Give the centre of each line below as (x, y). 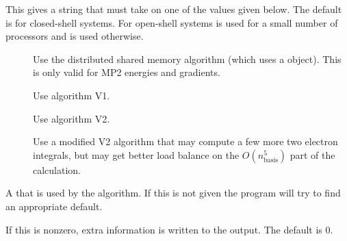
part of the (312, 154)
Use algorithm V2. (72, 118)
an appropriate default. (54, 206)
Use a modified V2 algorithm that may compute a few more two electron (185, 141)
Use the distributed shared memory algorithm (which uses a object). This (187, 59)
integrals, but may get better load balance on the (136, 154)
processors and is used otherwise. (75, 36)
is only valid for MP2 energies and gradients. (127, 72)
